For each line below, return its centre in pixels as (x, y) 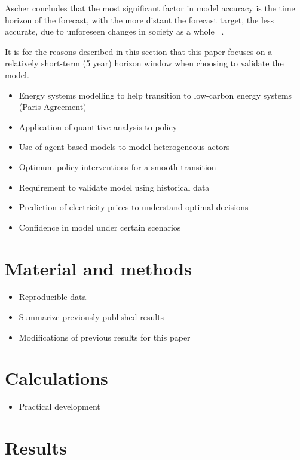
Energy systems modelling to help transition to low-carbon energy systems (155, 95)
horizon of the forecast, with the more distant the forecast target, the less (140, 19)
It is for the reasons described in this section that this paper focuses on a (139, 51)
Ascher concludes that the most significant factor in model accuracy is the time (150, 8)
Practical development (59, 407)
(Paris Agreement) (53, 107)
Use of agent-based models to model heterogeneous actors (124, 147)
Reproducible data (53, 297)
